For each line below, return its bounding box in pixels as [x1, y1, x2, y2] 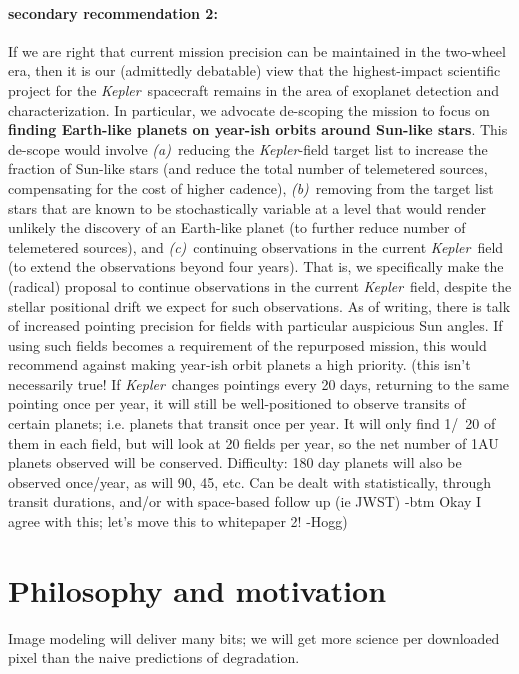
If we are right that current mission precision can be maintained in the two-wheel [8, 40, 506, 61]
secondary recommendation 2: [8, 2, 218, 23]
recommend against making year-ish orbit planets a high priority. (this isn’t [8, 354, 471, 375]
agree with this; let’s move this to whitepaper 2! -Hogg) [8, 511, 348, 532]
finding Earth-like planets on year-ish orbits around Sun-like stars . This [8, 119, 508, 140]
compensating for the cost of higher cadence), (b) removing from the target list [8, 177, 494, 198]
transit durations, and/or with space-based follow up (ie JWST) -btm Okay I [8, 491, 482, 512]
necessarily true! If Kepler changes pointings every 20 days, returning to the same [8, 373, 510, 394]
